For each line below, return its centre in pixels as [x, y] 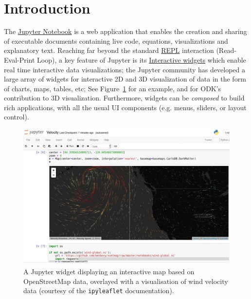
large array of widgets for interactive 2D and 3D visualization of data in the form [125, 79]
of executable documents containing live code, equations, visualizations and [116, 41]
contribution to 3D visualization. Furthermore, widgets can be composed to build [124, 98]
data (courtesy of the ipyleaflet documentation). [99, 291]
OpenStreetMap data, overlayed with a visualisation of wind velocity [126, 281]
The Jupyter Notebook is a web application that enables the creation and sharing [125, 31]
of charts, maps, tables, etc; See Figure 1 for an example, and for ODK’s [113, 88]
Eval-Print [19, 59]
